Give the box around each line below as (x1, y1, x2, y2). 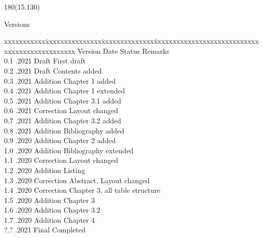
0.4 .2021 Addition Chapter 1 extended (4, 85, 125, 96)
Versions (4, 18, 30, 29)
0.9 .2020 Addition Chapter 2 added (4, 135, 116, 146)
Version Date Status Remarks (78, 45, 170, 56)
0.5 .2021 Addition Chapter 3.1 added (4, 95, 122, 106)
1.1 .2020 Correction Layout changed (4, 155, 119, 165)
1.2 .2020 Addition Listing (4, 164, 85, 175)
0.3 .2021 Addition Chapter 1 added (4, 75, 116, 86)
